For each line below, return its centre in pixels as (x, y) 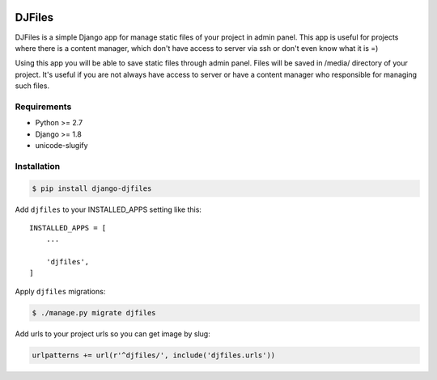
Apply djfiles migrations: (60, 291)
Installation (38, 166)
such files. (32, 86)
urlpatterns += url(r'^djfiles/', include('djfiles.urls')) (154, 355)
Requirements (43, 107)
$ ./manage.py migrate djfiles (94, 312)
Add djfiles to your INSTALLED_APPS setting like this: (108, 209)
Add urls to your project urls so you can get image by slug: (112, 334)
